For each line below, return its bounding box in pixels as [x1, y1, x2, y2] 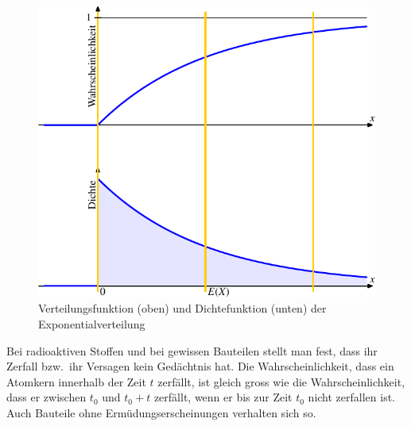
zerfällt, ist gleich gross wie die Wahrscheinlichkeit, [157, 373, 405, 390]
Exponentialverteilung [38, 316, 145, 332]
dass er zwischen [6, 389, 87, 405]
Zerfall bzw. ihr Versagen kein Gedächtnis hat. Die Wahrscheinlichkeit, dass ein [6, 358, 394, 374]
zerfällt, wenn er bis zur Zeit [153, 389, 293, 405]
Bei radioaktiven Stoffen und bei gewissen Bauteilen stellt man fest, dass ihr [6, 342, 378, 359]
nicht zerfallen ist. [308, 389, 395, 405]
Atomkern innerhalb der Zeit [6, 373, 146, 390]
